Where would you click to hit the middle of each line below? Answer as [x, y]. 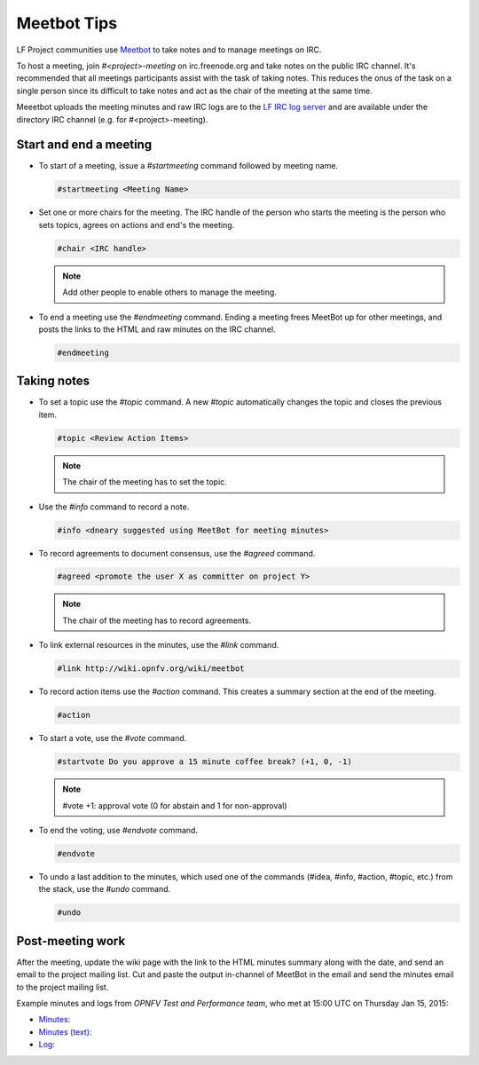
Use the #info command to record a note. [114, 507]
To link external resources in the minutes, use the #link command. [159, 645]
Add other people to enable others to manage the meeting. [169, 292]
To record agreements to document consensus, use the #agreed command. [177, 553]
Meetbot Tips [67, 23]
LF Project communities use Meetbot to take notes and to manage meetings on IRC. [169, 50]
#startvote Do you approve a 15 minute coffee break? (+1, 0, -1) [204, 762]
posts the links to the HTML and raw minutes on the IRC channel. [157, 329]
